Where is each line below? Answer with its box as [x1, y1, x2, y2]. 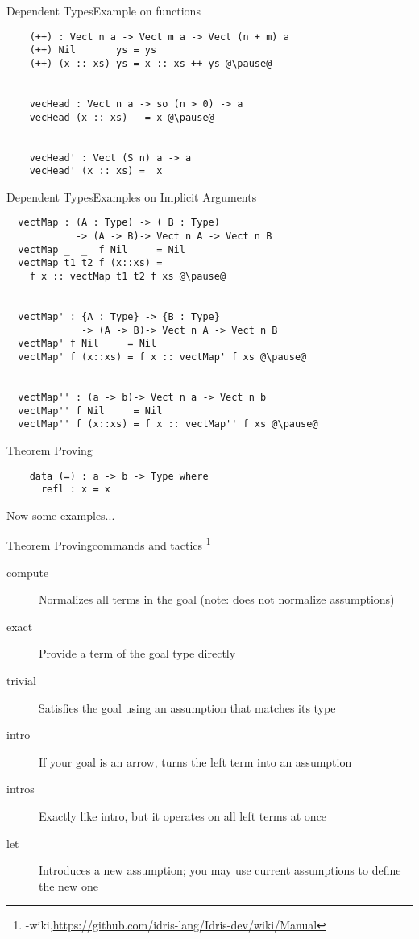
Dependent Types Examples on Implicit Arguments [6, 188, 257, 205]
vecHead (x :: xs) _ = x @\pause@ [29, 111, 214, 123]
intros [6, 780, 35, 797]
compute [6, 563, 49, 580]
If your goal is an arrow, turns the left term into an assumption [39, 753, 352, 770]
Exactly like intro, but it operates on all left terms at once [39, 808, 327, 824]
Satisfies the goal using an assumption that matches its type [39, 699, 336, 716]
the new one [39, 877, 98, 894]
